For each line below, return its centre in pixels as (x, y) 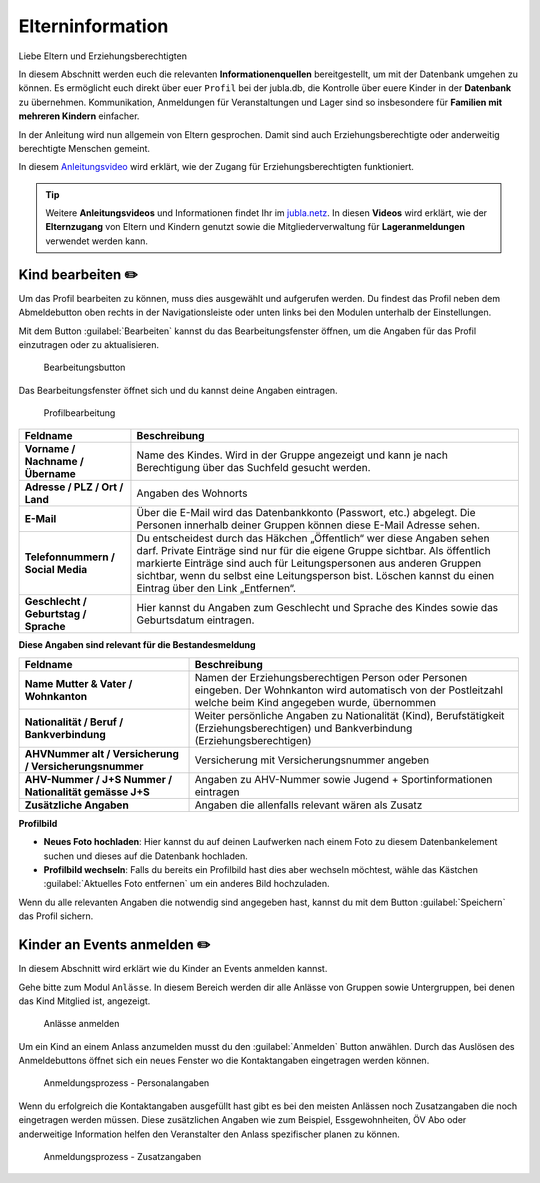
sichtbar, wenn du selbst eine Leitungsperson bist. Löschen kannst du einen (315, 576)
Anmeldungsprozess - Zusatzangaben (122, 1157)
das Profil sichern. (56, 916)
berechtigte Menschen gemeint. (84, 148)
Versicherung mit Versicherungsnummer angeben (312, 760)
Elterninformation (93, 26)
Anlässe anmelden (81, 1024)
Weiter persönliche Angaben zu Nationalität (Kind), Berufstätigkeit (349, 715)
